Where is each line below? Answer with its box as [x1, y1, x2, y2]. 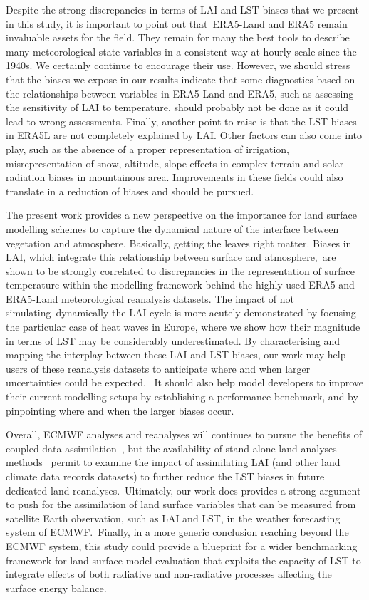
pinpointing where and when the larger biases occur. [6, 403, 234, 418]
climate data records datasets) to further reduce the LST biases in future [6, 469, 325, 483]
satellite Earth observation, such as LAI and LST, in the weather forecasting [6, 510, 341, 525]
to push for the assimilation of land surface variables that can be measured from [6, 497, 356, 512]
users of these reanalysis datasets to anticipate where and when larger [6, 361, 311, 376]
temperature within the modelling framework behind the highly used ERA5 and [6, 277, 355, 292]
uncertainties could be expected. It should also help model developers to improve [6, 375, 364, 390]
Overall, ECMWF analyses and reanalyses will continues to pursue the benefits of [6, 427, 362, 442]
